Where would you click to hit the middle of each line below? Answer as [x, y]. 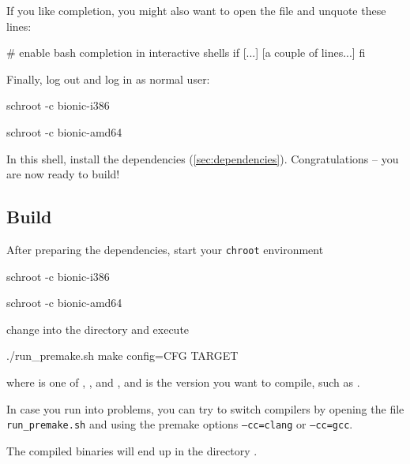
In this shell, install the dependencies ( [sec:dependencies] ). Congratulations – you [203, 158]
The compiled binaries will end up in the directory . [132, 450]
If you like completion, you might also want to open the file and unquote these [196, 10]
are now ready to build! [63, 174]
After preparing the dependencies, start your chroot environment [165, 249]
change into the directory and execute [98, 329]
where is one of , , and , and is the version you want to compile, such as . [183, 382]
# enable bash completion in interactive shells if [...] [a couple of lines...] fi [186, 52]
